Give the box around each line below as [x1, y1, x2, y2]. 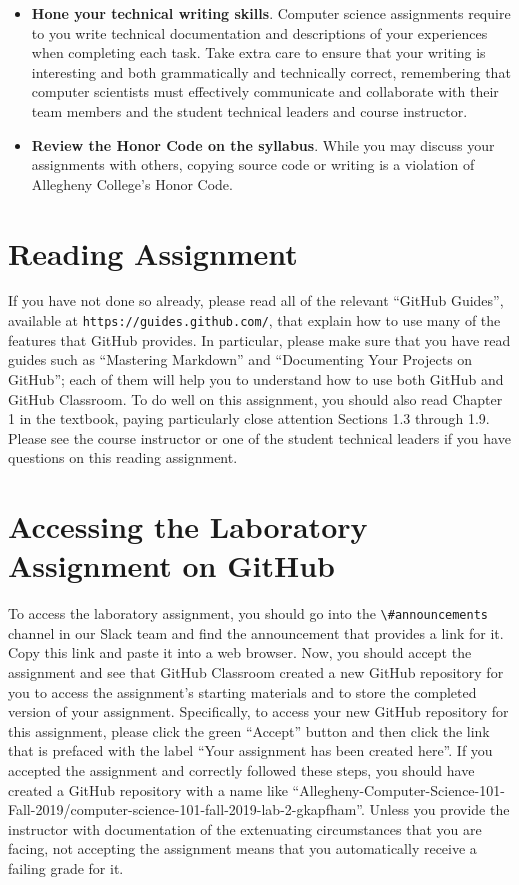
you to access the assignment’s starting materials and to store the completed [8, 681, 477, 702]
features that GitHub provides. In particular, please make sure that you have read [8, 329, 511, 350]
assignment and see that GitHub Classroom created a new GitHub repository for [8, 662, 504, 683]
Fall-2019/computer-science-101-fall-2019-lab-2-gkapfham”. [8, 799, 365, 820]
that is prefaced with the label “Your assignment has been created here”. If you [8, 740, 493, 761]
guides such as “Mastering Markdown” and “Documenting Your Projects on [8, 349, 473, 370]
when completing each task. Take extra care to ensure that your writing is [31, 42, 486, 63]
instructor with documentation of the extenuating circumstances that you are [8, 818, 482, 839]
